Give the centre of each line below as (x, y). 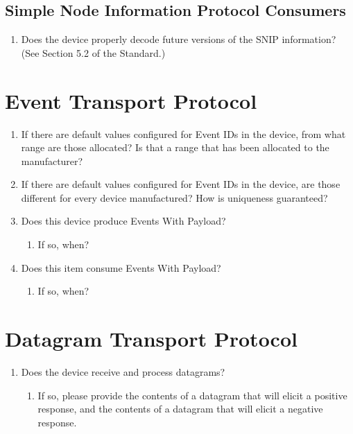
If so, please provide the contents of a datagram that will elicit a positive (192, 395)
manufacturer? (52, 160)
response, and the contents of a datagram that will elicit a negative (180, 409)
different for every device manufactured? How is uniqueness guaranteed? (174, 197)
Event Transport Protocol (131, 100)
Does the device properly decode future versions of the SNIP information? (179, 39)
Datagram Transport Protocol (151, 339)
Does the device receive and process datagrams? (123, 371)
